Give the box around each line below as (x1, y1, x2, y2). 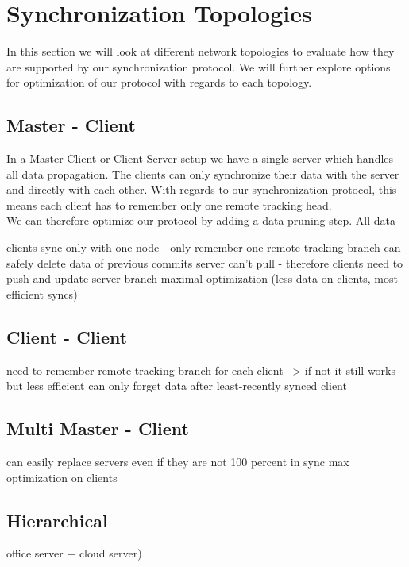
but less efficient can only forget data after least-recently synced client (6, 377, 347, 394)
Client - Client (6, 324, 128, 349)
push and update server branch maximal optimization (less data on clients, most (6, 270, 398, 287)
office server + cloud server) (6, 545, 142, 561)
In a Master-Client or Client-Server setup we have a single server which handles (6, 150, 394, 167)
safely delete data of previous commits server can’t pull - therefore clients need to (6, 254, 403, 271)
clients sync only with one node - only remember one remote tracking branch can (6, 239, 401, 256)
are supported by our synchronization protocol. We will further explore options (6, 58, 391, 75)
